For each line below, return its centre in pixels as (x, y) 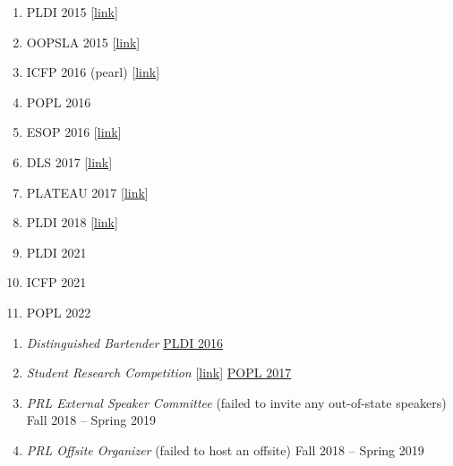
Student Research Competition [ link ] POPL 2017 (159, 373)
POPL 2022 (59, 312)
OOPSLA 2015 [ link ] (83, 42)
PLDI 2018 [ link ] (72, 222)
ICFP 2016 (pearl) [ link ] (93, 72)
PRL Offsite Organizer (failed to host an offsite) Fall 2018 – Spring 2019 (225, 449)
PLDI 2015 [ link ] (72, 12)
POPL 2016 (59, 102)
